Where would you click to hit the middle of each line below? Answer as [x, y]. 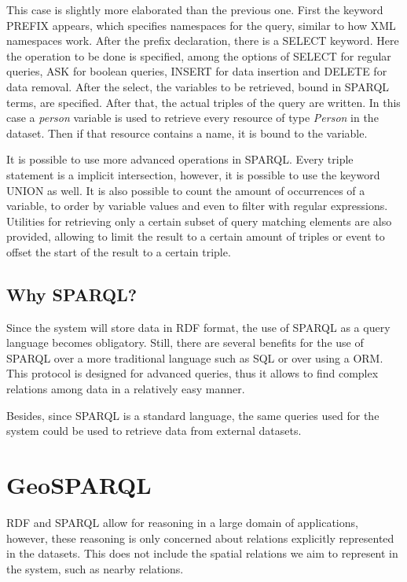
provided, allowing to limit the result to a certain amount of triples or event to [196, 236]
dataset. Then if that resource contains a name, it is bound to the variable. [187, 133]
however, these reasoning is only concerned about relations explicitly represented [200, 538]
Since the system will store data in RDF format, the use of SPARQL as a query [198, 327]
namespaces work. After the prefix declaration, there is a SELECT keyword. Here [203, 41]
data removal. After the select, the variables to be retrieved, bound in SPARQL [198, 86]
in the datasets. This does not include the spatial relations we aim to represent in [202, 553]
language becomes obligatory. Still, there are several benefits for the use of [185, 343]
